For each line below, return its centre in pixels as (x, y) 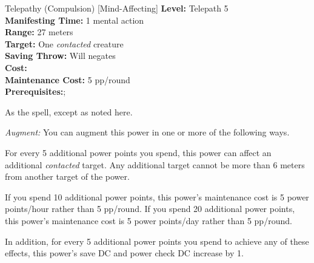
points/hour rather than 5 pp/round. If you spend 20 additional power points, (150, 209)
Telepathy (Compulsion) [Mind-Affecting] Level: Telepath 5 (117, 8)
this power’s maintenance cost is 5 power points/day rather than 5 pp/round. (149, 220)
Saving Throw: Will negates (60, 56)
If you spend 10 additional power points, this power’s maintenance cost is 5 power (157, 196)
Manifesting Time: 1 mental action (75, 20)
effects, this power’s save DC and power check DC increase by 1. (124, 253)
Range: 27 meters (39, 32)
